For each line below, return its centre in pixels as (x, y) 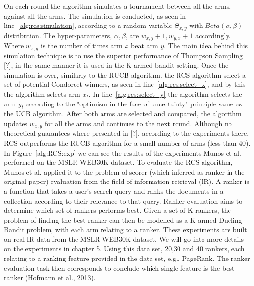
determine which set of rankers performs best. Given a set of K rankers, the (117, 210)
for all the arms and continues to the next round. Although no (138, 123)
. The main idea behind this (206, 45)
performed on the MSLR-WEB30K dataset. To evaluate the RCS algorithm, (118, 162)
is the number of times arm (82, 45)
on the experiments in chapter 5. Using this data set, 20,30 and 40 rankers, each (124, 248)
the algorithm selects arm (42, 93)
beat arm (145, 45)
